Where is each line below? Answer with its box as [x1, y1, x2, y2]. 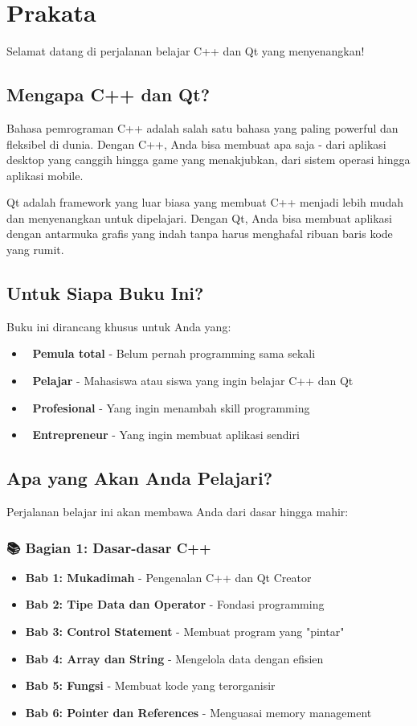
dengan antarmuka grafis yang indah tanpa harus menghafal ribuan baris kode [6, 225, 393, 242]
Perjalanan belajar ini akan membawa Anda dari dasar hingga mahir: [6, 503, 349, 520]
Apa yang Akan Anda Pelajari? [6, 466, 273, 490]
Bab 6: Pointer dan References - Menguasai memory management [25, 703, 372, 720]
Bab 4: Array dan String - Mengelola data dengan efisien [25, 650, 324, 667]
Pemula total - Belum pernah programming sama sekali [32, 345, 316, 362]
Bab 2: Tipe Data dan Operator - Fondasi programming [25, 596, 325, 613]
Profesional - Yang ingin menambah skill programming [32, 399, 310, 416]
